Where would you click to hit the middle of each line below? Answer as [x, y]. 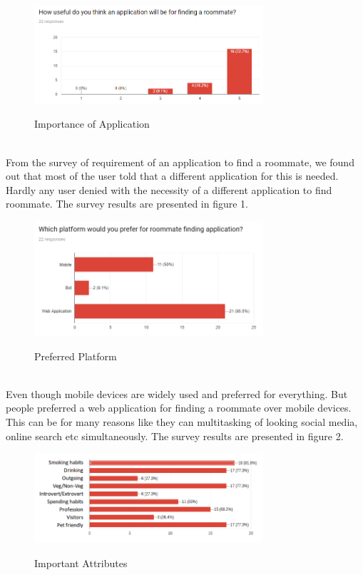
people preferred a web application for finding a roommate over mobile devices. [179, 408]
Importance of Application [92, 124]
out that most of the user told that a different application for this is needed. [172, 176]
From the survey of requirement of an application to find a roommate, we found [180, 162]
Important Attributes [81, 563]
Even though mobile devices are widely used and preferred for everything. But [177, 393]
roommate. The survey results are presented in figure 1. [127, 204]
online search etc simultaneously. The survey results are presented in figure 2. [175, 436]
